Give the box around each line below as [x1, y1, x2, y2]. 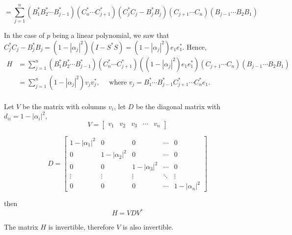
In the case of [4, 30, 45, 40]
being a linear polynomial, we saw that [52, 30, 169, 40]
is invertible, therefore [48, 222, 114, 232]
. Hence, [182, 41, 207, 52]
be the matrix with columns [22, 101, 106, 111]
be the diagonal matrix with [136, 101, 220, 111]
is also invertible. [123, 222, 174, 232]
